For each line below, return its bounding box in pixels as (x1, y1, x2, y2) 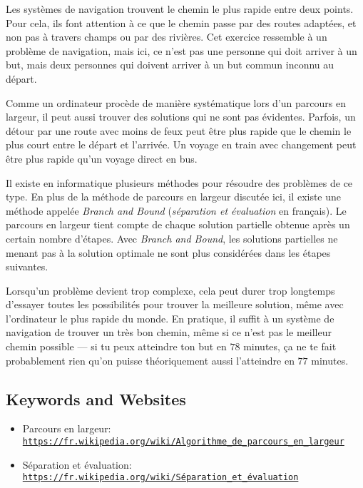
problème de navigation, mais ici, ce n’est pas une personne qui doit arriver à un (6, 43, 357, 58)
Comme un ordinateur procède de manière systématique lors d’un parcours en (6, 95, 346, 110)
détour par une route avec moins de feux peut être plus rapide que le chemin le (6, 123, 352, 138)
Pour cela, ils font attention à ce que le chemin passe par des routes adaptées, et (6, 15, 357, 30)
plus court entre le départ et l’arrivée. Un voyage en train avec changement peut (6, 137, 357, 152)
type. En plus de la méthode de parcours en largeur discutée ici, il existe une (6, 189, 342, 204)
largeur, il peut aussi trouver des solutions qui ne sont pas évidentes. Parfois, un (6, 109, 356, 124)
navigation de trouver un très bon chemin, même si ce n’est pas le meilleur (6, 325, 332, 340)
